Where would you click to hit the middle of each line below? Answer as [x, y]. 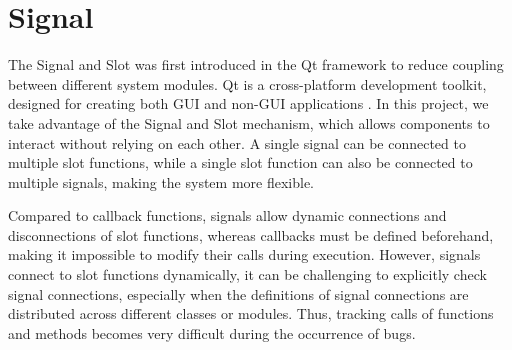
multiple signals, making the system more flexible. [161, 181]
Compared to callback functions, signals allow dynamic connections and [227, 215]
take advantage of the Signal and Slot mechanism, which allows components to [249, 122]
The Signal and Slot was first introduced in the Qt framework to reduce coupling [256, 64]
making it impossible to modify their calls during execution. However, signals [244, 254]
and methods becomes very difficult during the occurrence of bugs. [212, 332]
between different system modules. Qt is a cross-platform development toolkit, [247, 83]
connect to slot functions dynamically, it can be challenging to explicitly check [247, 274]
